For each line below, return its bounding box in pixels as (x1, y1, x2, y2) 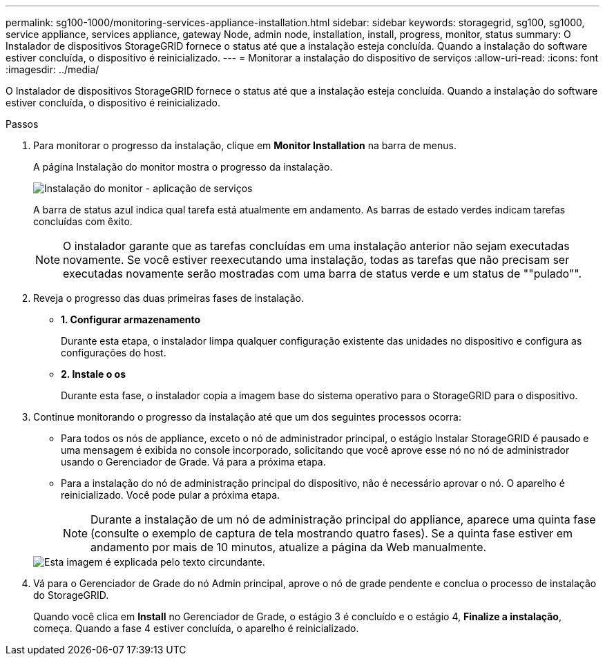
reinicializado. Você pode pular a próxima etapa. (61, 489, 280, 501)
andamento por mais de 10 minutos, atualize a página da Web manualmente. (90, 540, 487, 554)
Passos (6, 118, 39, 130)
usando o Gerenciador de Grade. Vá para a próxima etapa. (61, 456, 326, 468)
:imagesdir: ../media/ (6, 64, 99, 75)
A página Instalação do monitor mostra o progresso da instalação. (33, 161, 333, 173)
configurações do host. (61, 347, 166, 358)
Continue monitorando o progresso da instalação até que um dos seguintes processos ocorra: (33, 411, 461, 423)
